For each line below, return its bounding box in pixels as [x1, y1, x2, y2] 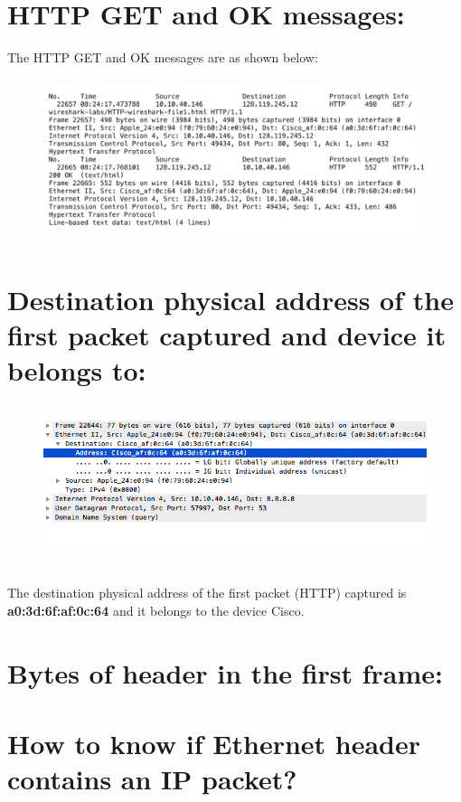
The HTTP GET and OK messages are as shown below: [7, 48, 318, 67]
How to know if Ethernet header [7, 725, 421, 762]
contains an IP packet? [7, 760, 297, 797]
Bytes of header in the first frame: [7, 654, 444, 691]
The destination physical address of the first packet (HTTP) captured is [7, 583, 407, 602]
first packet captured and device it [7, 316, 447, 353]
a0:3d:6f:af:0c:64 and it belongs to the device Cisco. [7, 601, 305, 619]
